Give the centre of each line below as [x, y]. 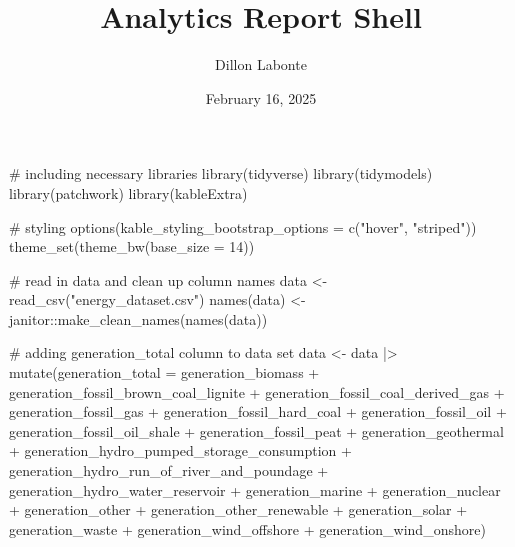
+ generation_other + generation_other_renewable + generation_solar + [238, 509]
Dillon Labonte [261, 64]
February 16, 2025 [261, 97]
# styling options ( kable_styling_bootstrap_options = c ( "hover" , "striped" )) [243, 226]
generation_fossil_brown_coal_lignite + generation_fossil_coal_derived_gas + [257, 391]
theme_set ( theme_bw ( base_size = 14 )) [132, 246]
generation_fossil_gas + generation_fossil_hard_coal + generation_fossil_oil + [258, 411]
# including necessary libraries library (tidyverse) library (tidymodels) [221, 173]
